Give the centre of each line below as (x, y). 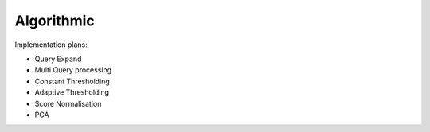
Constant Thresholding (72, 81)
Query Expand (58, 59)
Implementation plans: (51, 45)
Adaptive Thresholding (72, 92)
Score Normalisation (68, 103)
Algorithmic (55, 21)
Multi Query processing (73, 70)
